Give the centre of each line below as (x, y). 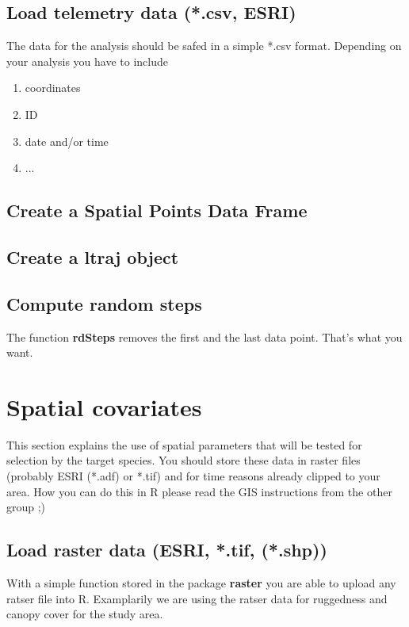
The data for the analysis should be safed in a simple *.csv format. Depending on (204, 46)
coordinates (53, 88)
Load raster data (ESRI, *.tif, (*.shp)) (167, 550)
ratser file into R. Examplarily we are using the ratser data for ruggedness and (197, 598)
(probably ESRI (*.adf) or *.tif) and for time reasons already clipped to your (193, 476)
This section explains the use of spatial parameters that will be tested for (184, 444)
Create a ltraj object (93, 256)
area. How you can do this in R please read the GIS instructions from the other (199, 491)
